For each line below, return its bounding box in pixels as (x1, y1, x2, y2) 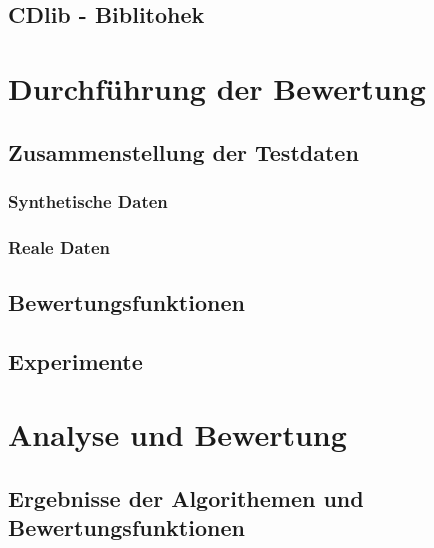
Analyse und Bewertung (8, 414, 347, 455)
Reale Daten (8, 234, 110, 259)
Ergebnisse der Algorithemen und (8, 482, 364, 513)
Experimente (8, 345, 143, 376)
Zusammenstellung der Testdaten (8, 136, 359, 167)
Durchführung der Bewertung (8, 67, 426, 108)
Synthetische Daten (8, 188, 168, 213)
